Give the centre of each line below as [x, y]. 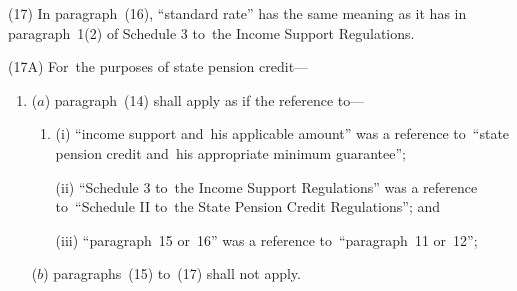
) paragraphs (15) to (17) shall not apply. [172, 273]
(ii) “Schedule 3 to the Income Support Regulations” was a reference [266, 186]
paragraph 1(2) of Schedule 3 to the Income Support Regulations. [211, 32]
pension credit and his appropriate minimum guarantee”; [230, 152]
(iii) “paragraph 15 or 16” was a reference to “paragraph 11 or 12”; [266, 239]
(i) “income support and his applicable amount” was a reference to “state [282, 133]
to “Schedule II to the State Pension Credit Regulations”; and [248, 206]
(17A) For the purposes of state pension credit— [158, 66]
